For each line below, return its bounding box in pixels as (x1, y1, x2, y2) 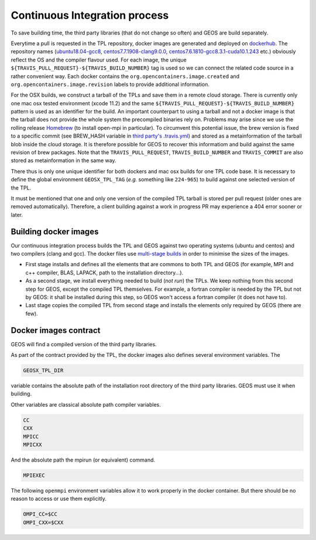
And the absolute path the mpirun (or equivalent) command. (11, 456, 155, 463)
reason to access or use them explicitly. (11, 495, 107, 503)
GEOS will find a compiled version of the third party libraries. (11, 340, 157, 348)
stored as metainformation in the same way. (11, 157, 116, 164)
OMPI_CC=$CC (23, 511, 58, 518)
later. (11, 211, 23, 218)
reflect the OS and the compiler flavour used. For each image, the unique (11, 56, 187, 63)
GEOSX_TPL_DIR (23, 367, 64, 374)
